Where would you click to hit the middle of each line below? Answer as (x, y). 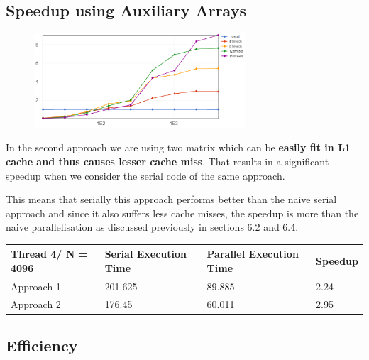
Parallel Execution (253, 254)
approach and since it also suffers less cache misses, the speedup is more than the (182, 213)
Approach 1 (36, 286)
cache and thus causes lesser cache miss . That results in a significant (167, 161)
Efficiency (42, 345)
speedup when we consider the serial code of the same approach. (145, 175)
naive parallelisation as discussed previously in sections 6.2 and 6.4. (152, 227)
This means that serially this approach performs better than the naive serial (171, 199)
